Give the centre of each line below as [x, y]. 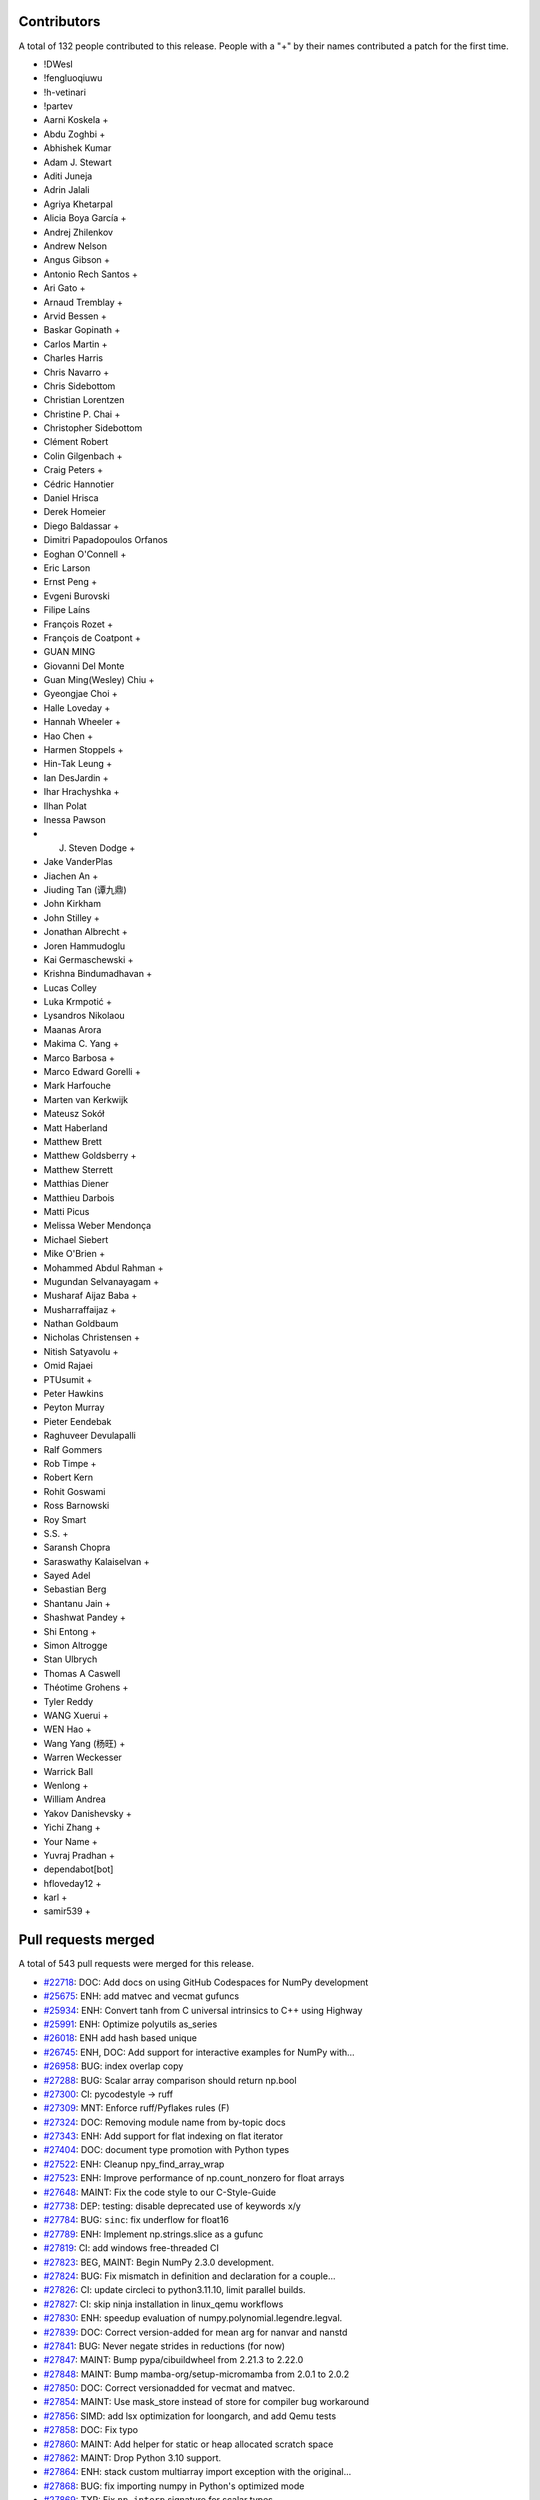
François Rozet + [78, 624]
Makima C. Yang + [81, 1044]
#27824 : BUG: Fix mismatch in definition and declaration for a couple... [189, 2276]
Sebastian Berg [75, 1589]
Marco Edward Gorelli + [92, 1072]
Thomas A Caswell [82, 1673]
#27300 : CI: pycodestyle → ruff [108, 2094]
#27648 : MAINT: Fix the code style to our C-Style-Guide [160, 2192]
